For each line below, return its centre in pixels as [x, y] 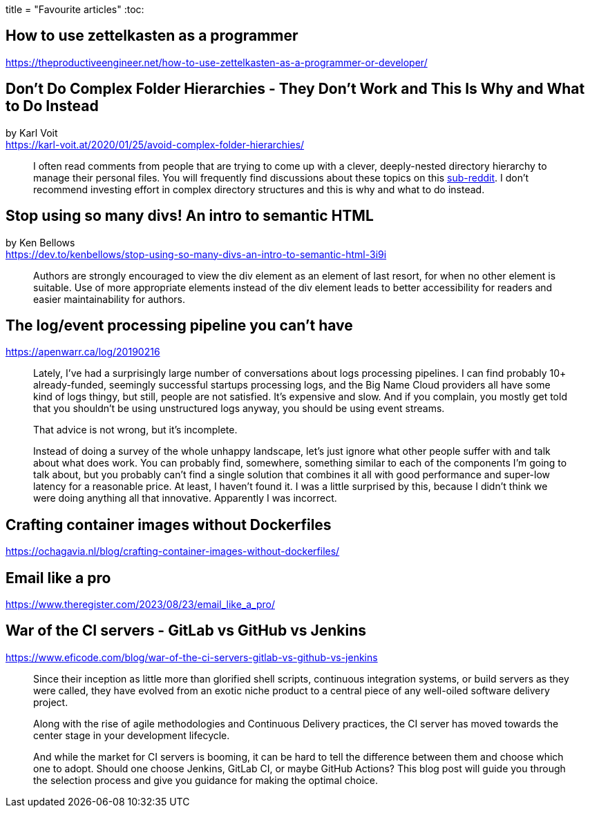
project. [51, 702]
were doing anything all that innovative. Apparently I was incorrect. [185, 498]
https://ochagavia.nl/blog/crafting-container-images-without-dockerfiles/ [173, 551]
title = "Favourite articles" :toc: [75, 9]
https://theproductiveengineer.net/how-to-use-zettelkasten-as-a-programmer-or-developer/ [217, 62]
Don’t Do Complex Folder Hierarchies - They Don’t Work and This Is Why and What [295, 89]
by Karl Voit [32, 133]
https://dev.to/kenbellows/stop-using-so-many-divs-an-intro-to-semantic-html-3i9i [196, 254]
